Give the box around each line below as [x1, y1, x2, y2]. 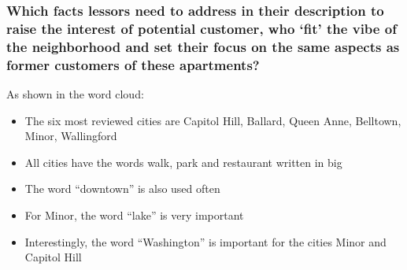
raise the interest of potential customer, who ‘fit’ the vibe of [6, 18, 397, 38]
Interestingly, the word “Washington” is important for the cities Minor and [24, 233, 387, 250]
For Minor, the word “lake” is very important [24, 206, 244, 223]
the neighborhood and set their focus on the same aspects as [6, 36, 400, 56]
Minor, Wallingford [24, 128, 117, 144]
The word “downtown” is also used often [24, 180, 220, 197]
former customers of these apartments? [6, 54, 260, 74]
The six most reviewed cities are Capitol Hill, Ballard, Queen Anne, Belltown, [24, 112, 401, 128]
